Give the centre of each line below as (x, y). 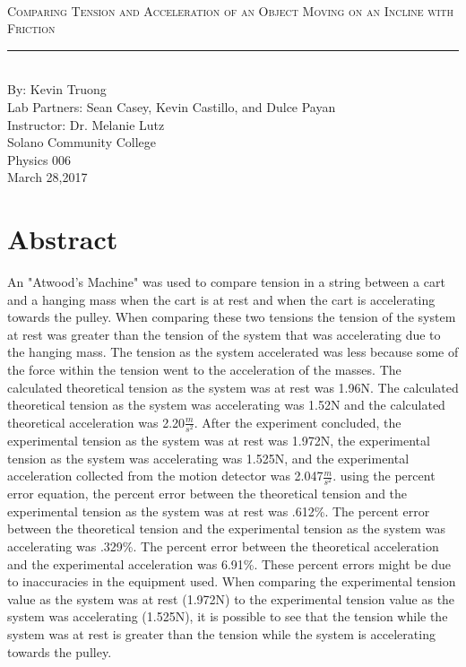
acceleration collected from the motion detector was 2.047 (165, 476)
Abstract (63, 239)
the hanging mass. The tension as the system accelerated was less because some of (233, 352)
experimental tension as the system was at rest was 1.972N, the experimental (219, 440)
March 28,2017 (47, 177)
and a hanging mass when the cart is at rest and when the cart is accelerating (221, 299)
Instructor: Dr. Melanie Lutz (86, 124)
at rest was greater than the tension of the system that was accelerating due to (224, 334)
